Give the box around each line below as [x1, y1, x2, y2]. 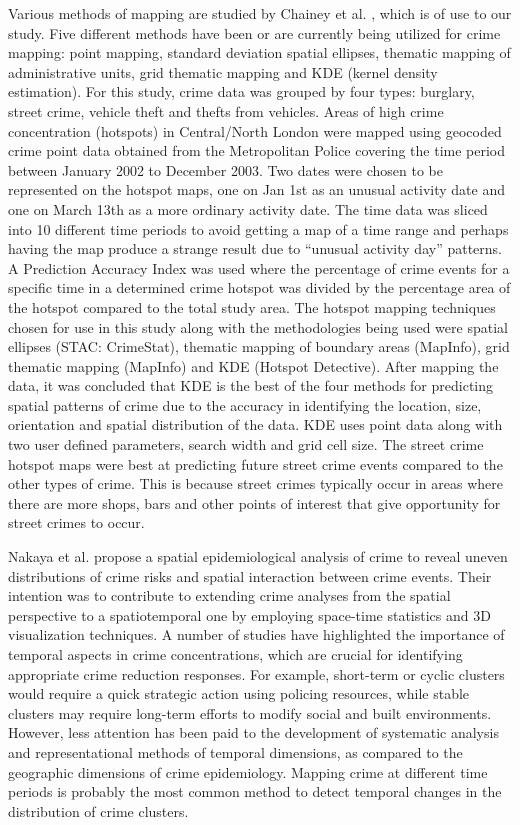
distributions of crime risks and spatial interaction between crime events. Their [8, 565, 492, 586]
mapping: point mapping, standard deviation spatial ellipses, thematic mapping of [8, 42, 511, 63]
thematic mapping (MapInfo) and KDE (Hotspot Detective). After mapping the [8, 355, 499, 376]
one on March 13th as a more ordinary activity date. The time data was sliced [8, 198, 488, 219]
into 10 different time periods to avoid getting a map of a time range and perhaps [8, 218, 509, 239]
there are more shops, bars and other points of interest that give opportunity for [8, 492, 501, 513]
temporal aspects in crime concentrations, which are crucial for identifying [8, 644, 463, 664]
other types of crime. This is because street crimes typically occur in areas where [8, 473, 504, 494]
